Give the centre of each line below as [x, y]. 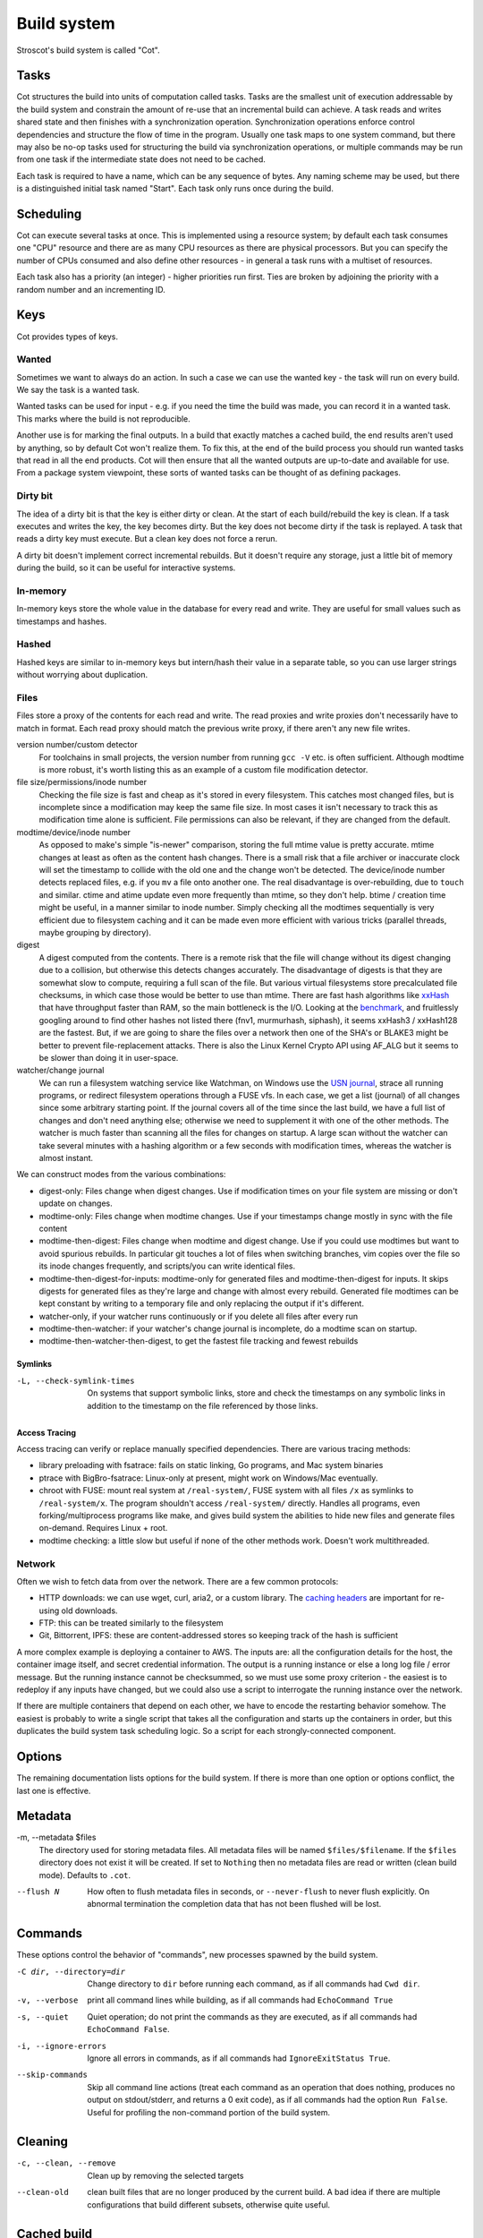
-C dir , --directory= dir [71, 1971]
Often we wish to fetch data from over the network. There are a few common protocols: [178, 1581]
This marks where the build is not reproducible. [104, 419]
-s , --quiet [42, 2017]
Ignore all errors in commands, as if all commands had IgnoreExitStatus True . [239, 2058]
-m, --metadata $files [56, 1837]
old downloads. [89, 1610]
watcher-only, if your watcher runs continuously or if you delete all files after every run [199, 1316]
